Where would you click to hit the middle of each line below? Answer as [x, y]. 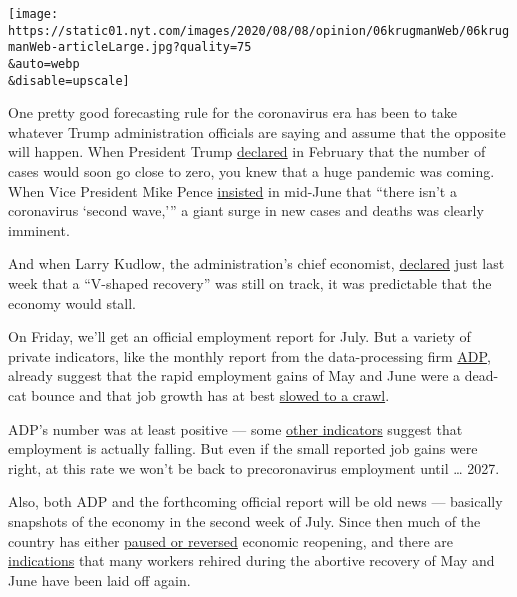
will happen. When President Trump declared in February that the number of [247, 151]
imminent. [39, 229]
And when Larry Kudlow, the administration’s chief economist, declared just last [256, 263]
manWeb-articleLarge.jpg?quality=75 [130, 47]
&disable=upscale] [69, 80]
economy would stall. [72, 302]
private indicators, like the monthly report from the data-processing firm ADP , [249, 355]
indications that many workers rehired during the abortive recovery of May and [251, 560]
